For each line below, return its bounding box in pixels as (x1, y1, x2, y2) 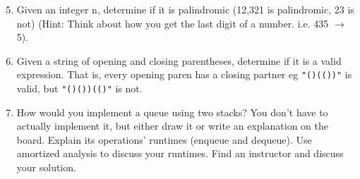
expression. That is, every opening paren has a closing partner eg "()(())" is (16, 67, 352, 82)
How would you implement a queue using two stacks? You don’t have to (16, 104, 328, 119)
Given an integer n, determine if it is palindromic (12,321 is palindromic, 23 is (16, 2, 354, 16)
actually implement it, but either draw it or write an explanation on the (16, 118, 328, 133)
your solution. (16, 160, 76, 175)
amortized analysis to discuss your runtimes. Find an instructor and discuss (16, 146, 344, 161)
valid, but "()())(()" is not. (16, 81, 143, 96)
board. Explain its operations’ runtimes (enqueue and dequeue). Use (16, 132, 312, 147)
